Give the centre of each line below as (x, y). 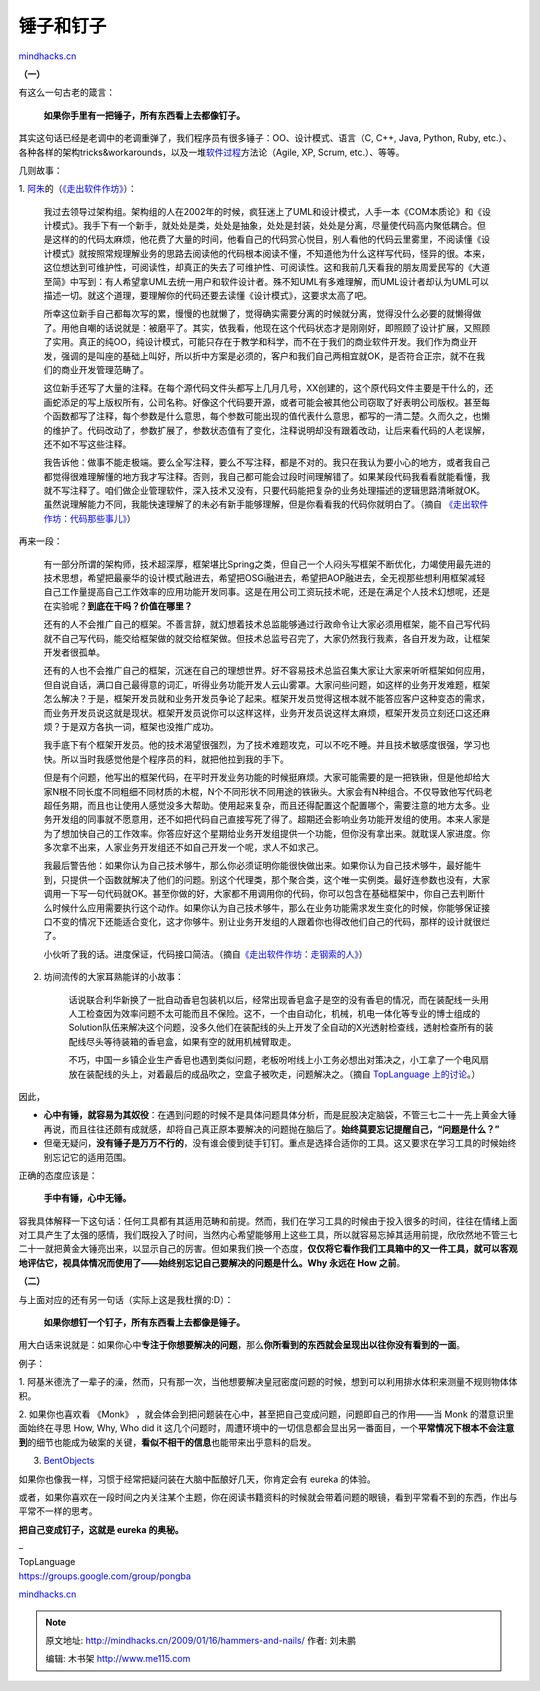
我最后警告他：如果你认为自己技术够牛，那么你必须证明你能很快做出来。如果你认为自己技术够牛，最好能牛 (262, 866)
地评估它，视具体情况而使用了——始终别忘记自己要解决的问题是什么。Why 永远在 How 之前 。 (212, 1262)
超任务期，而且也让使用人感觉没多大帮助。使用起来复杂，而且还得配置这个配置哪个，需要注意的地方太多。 (262, 805)
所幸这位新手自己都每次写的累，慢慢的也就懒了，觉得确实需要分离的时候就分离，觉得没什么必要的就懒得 (258, 314)
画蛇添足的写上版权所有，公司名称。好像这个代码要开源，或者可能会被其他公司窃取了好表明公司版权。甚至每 (266, 402)
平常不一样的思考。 (58, 1511)
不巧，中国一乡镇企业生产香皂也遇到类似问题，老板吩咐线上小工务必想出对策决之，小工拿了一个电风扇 (278, 1060)
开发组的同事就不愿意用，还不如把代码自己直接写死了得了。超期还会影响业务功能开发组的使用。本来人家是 (270, 819)
